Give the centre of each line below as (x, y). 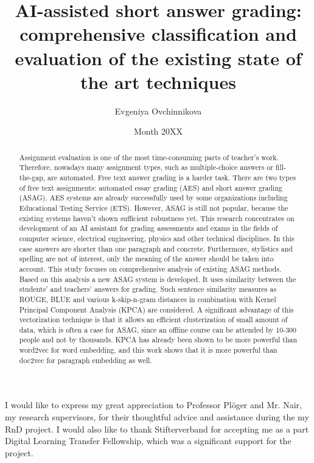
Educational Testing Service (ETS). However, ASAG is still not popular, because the (154, 207)
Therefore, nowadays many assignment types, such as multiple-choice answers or (146, 167)
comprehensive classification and (158, 34)
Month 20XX (158, 131)
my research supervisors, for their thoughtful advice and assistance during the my (157, 417)
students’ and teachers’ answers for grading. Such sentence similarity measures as (148, 289)
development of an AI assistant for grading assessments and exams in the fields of (148, 228)
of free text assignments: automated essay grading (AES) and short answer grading (151, 187)
